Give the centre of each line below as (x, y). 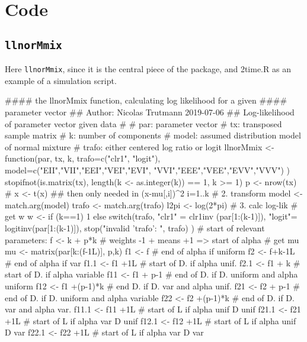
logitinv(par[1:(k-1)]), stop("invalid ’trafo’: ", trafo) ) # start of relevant (135, 228)
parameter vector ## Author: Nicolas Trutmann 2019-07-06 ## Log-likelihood (150, 112)
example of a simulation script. (61, 80)
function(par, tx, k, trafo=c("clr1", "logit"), (83, 158)
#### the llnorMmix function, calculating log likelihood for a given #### (146, 100)
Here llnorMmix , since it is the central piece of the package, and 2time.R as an (148, 69)
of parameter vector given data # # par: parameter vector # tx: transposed (143, 123)
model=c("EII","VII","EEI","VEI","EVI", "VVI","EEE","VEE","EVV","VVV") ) (148, 170)
